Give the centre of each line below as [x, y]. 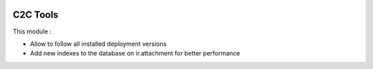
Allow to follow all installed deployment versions [98, 44]
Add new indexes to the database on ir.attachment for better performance [135, 53]
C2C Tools [36, 15]
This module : [32, 31]
